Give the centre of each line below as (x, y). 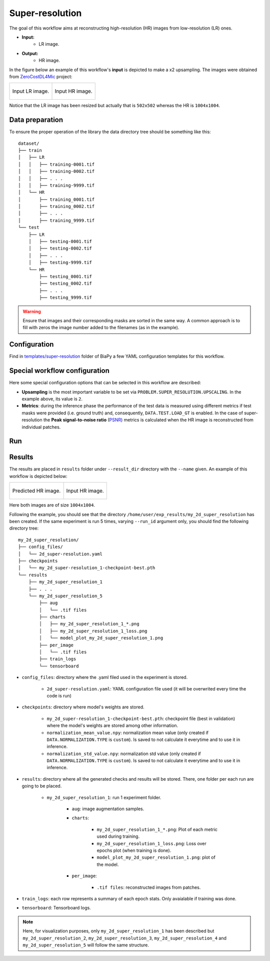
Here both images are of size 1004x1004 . (52, 505)
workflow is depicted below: (38, 476)
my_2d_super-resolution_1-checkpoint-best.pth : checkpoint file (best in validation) (141, 718)
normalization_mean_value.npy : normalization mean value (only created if (128, 733)
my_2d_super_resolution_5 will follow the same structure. (86, 945)
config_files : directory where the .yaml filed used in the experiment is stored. (105, 677)
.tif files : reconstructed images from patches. (149, 887)
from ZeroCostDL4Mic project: (41, 76)
